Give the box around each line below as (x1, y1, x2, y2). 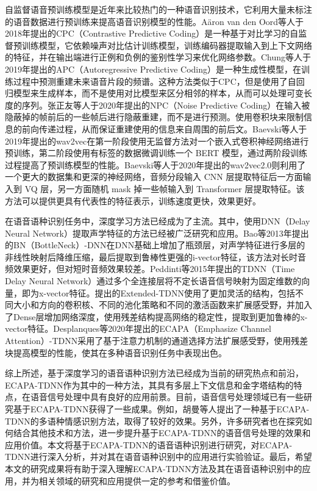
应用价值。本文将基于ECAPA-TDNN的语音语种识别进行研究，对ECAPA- (5, 438, 293, 451)
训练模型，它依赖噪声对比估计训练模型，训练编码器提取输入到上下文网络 (21, 38, 312, 51)
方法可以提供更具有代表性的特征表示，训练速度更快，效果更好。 (5, 194, 261, 207)
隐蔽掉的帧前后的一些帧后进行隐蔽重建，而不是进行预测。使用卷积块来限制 (5, 110, 304, 123)
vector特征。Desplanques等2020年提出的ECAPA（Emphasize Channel (5, 322, 272, 335)
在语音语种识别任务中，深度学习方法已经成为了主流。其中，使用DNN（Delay (5, 215, 310, 228)
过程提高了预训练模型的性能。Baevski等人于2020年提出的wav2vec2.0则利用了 (5, 158, 306, 171)
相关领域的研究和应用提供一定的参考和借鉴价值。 (38, 474, 235, 487)
